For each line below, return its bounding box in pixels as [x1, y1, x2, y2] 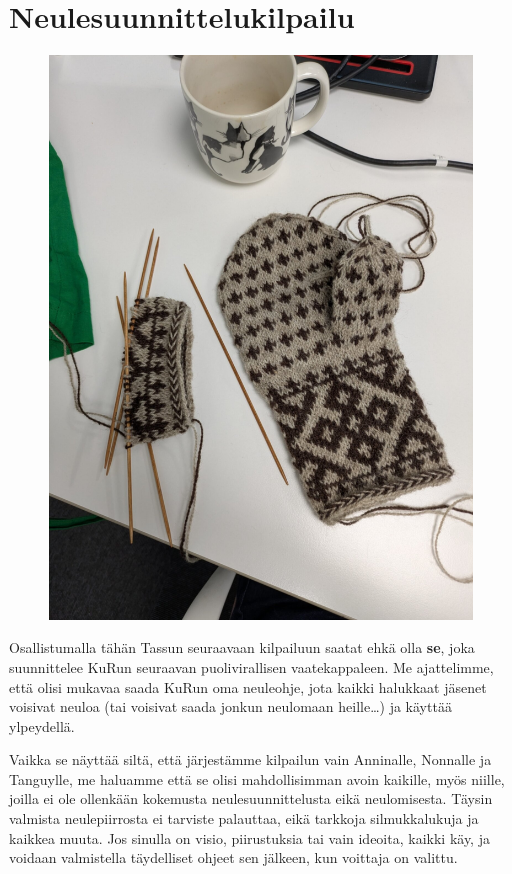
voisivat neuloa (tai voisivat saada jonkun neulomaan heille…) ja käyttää [9, 696, 452, 717]
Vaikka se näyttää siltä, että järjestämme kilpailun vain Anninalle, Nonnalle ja [9, 749, 492, 770]
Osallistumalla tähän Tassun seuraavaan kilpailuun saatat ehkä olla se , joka [9, 637, 475, 658]
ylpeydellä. [9, 715, 75, 736]
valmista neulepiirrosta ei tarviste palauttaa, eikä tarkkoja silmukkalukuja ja [9, 808, 479, 829]
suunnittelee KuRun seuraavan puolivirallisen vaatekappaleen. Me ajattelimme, [9, 656, 494, 677]
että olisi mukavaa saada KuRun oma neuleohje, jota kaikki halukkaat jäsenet [9, 676, 487, 697]
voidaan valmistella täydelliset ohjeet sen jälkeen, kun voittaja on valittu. [9, 847, 458, 868]
